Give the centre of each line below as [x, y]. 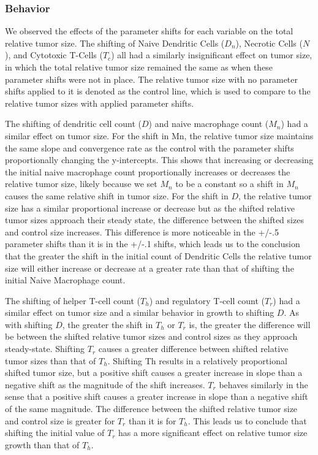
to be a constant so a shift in [229, 184]
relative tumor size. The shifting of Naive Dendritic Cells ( [115, 43]
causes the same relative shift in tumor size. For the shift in [117, 195]
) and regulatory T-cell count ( [207, 300]
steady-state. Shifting [45, 349]
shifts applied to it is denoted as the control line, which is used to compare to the [158, 91]
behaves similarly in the [263, 384]
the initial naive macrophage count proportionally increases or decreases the [148, 171]
